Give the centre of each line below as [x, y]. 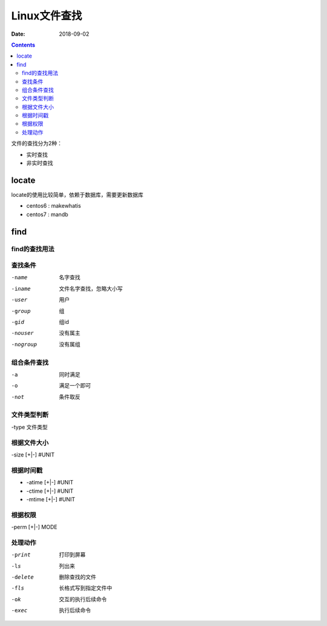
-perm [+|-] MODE [34, 527]
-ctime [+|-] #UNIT [50, 491]
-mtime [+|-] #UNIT [51, 499]
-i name [21, 288]
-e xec [19, 611]
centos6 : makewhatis [54, 206]
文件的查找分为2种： [37, 143]
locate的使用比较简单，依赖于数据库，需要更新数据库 [77, 194]
